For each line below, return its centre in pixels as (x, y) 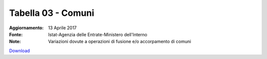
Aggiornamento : (26, 28)
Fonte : (16, 34)
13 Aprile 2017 (62, 28)
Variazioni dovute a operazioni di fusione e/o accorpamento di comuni (120, 42)
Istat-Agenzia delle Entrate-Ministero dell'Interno (98, 34)
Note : (15, 42)
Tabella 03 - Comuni (52, 13)
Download (20, 51)
